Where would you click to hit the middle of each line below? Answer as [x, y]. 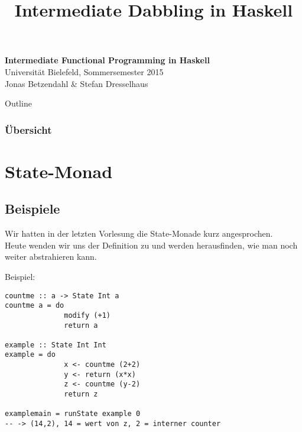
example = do [30, 355]
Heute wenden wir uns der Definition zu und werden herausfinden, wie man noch [151, 245]
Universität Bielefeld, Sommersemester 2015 [84, 71]
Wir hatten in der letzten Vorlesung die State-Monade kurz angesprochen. [139, 233]
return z [81, 394]
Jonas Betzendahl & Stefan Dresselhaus [77, 83]
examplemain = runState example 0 [73, 414]
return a [81, 325]
